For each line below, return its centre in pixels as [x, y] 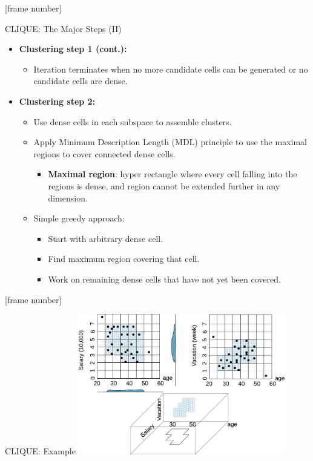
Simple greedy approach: [79, 218]
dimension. [68, 198]
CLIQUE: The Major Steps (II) [63, 28]
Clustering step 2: [57, 101]
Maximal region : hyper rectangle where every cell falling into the [173, 174]
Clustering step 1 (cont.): [73, 49]
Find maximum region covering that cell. [124, 259]
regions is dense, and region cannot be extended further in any [164, 185]
